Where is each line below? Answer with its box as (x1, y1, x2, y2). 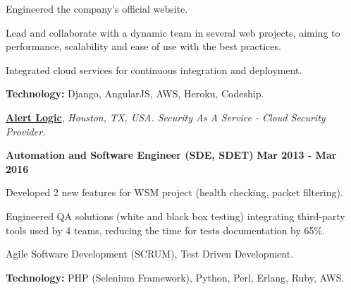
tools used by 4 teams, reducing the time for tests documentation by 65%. (6, 222, 326, 237)
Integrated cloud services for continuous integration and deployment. (6, 62, 302, 77)
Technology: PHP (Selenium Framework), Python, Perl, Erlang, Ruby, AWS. (6, 270, 345, 284)
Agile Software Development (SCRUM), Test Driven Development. (6, 246, 294, 261)
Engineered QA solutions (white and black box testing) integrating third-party (6, 208, 345, 223)
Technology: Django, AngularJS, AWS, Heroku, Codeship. (6, 86, 264, 101)
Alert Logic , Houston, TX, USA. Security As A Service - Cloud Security (6, 109, 326, 124)
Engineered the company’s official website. (6, 1, 188, 16)
